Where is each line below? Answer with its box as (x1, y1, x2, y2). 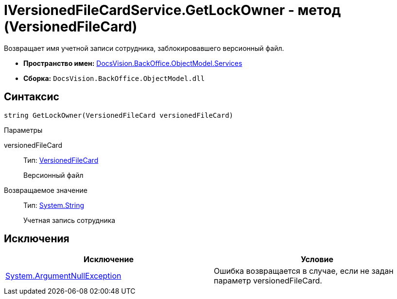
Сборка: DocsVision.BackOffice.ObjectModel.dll (23, 74, 205, 82)
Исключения (4, 233, 69, 245)
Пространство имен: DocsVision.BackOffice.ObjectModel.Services (23, 59, 242, 67)
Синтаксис (4, 91, 59, 103)
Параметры (4, 126, 43, 134)
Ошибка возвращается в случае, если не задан (214, 266, 394, 276)
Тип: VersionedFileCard (23, 156, 99, 164)
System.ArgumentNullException (5, 271, 121, 281)
